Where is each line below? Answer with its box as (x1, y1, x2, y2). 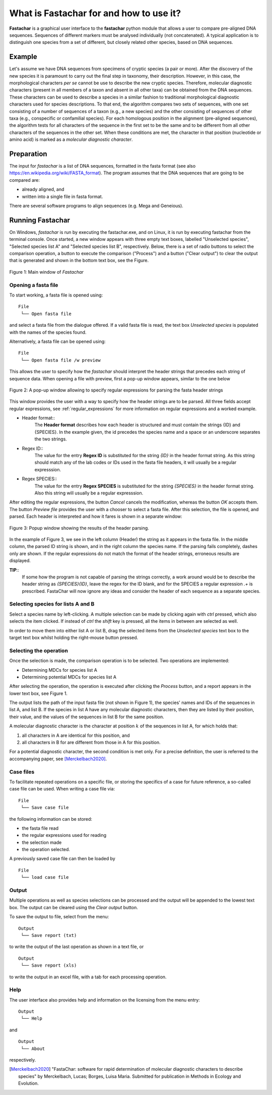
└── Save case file (21, 805, 69, 811)
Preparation (9, 150, 47, 158)
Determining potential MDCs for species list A (22, 674, 117, 680)
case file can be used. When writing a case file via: (9, 786, 115, 792)
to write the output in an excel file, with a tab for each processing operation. (9, 974, 167, 980)
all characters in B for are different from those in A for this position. (22, 739, 161, 745)
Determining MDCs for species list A (22, 667, 98, 673)
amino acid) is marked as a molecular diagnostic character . (9, 136, 133, 142)
